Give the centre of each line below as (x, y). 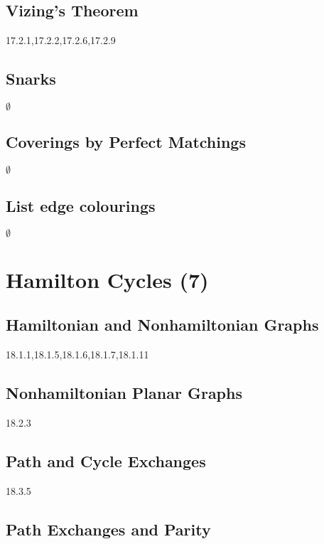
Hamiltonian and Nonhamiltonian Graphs (162, 325)
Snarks (31, 79)
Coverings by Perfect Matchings (126, 142)
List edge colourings (81, 205)
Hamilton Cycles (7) (107, 279)
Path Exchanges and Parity (108, 529)
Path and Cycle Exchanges (106, 460)
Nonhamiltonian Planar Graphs (124, 392)
